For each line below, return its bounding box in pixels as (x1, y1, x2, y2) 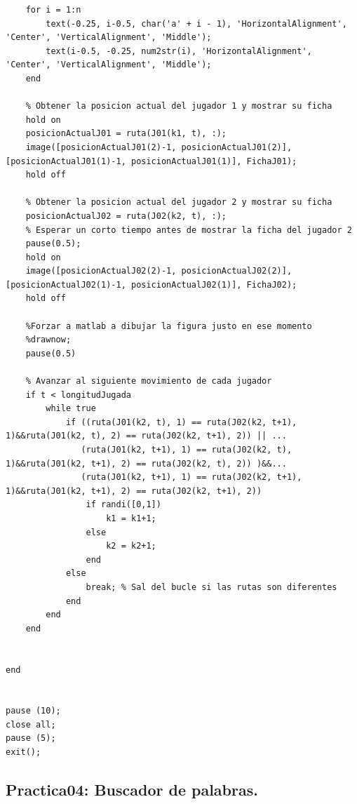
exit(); (6, 747, 41, 758)
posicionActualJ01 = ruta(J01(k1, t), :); (25, 128, 227, 139)
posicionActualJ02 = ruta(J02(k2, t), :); (25, 210, 227, 221)
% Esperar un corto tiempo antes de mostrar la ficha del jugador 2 (25, 225, 352, 235)
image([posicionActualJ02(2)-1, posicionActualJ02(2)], (25, 266, 292, 276)
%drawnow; (25, 335, 72, 345)
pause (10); (6, 706, 61, 716)
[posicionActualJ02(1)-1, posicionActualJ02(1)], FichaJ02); (6, 279, 297, 290)
